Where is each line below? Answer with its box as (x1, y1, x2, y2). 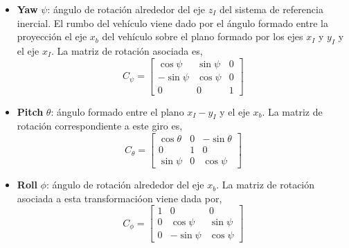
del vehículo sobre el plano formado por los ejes (102, 29, 303, 44)
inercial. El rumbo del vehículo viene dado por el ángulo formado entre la (17, 15, 328, 30)
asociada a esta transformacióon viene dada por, (17, 191, 222, 205)
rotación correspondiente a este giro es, (17, 118, 183, 133)
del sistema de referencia (220, 2, 323, 16)
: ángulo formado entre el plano (51, 104, 184, 118)
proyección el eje (17, 29, 87, 44)
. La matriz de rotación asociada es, (51, 43, 203, 57)
